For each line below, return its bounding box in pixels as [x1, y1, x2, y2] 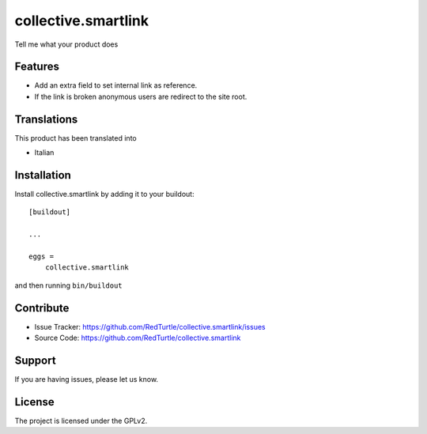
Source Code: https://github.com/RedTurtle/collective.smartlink [34, 333, 241, 343]
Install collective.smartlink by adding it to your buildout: [14, 190, 195, 199]
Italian [34, 148, 55, 157]
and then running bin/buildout [14, 281, 123, 290]
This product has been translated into [14, 133, 138, 142]
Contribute [14, 301, 70, 315]
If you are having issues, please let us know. [14, 374, 158, 383]
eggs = [28, 252, 55, 261]
